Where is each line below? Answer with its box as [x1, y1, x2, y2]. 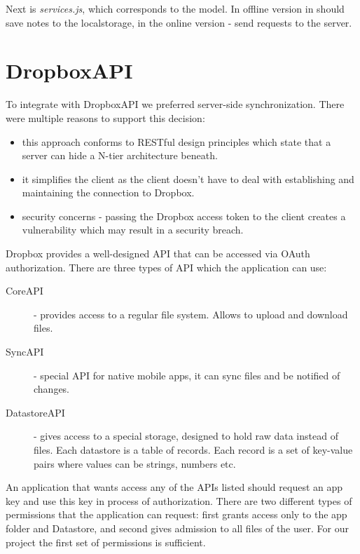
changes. [34, 381, 70, 396]
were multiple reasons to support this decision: [6, 110, 205, 125]
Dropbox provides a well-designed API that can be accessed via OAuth [6, 246, 310, 261]
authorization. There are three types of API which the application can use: [6, 259, 327, 274]
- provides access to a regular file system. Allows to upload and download [34, 306, 348, 321]
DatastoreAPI [6, 405, 65, 419]
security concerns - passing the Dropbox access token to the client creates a [22, 208, 346, 223]
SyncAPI [6, 344, 44, 359]
